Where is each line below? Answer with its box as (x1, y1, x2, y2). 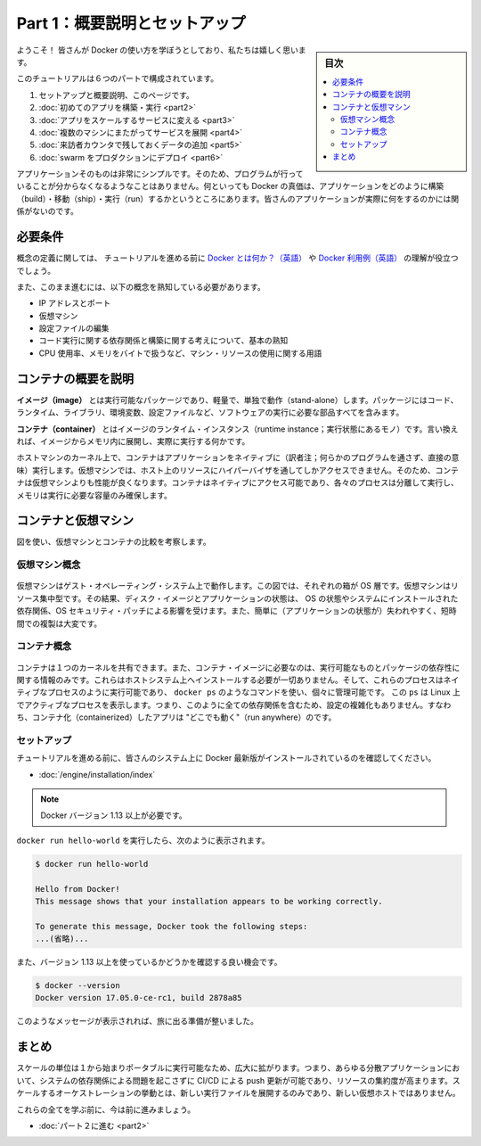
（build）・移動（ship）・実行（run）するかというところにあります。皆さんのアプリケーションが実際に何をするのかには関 (16, 193, 459, 204)
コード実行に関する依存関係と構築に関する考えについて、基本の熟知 (38, 335, 289, 346)
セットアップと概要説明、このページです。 (38, 89, 195, 100)
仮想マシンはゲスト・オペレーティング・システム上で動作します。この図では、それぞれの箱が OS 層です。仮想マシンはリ (16, 581, 459, 591)
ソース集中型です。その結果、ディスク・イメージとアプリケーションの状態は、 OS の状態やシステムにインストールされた (16, 593, 459, 604)
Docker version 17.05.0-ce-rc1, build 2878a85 (35, 993, 242, 1003)
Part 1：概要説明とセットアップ (16, 13, 246, 33)
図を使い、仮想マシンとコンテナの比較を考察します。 (16, 536, 211, 548)
